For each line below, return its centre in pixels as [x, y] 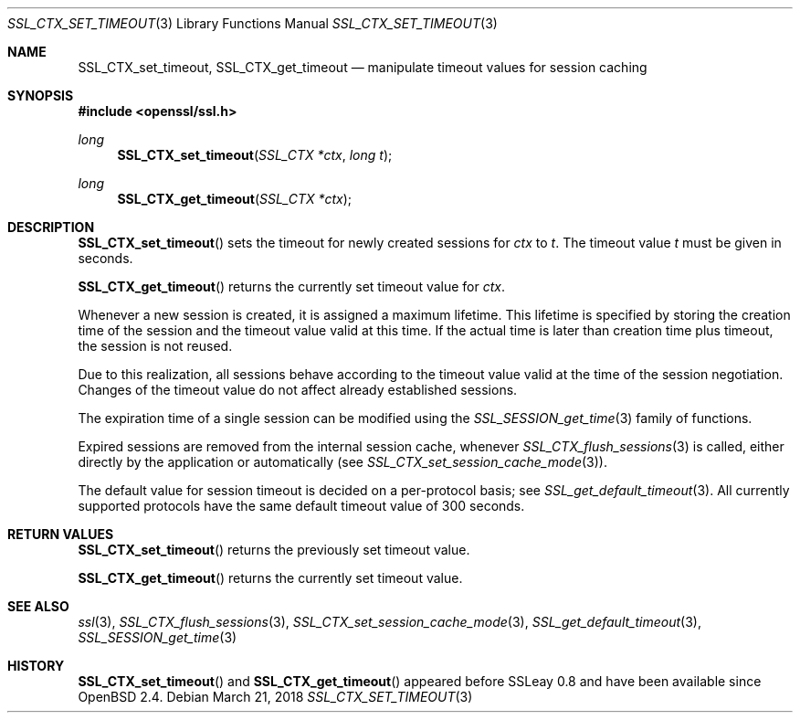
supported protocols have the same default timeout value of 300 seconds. [301, 506]
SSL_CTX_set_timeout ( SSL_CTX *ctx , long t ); [255, 155]
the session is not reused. [155, 346]
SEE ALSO [38, 606]
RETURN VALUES [61, 534]
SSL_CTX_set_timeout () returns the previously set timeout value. [274, 550]
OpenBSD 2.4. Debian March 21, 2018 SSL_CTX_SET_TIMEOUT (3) [275, 697]
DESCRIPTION [51, 227]
